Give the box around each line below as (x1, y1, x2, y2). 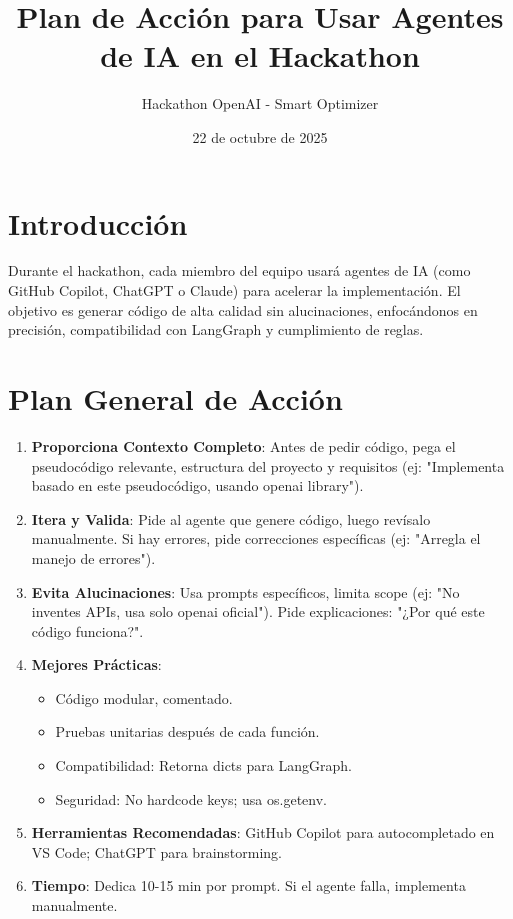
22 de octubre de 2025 (192, 126, 328, 147)
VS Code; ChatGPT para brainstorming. (31, 841, 282, 862)
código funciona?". (31, 620, 144, 641)
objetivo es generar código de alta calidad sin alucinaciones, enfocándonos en (8, 299, 478, 320)
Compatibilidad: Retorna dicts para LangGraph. (55, 755, 352, 776)
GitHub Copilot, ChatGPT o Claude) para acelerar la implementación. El (8, 280, 461, 301)
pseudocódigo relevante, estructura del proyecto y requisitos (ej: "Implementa (31, 455, 505, 476)
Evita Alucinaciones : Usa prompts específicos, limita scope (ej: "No (31, 581, 460, 602)
